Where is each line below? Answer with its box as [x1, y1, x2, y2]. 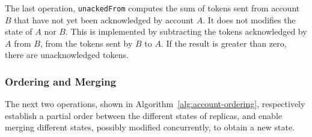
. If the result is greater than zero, [161, 36, 287, 49]
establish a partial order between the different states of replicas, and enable [5, 109, 283, 121]
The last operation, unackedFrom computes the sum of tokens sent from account [5, 2, 300, 14]
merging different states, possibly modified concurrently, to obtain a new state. [5, 121, 295, 133]
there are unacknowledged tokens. [5, 48, 129, 61]
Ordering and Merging [5, 74, 117, 89]
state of [5, 25, 32, 38]
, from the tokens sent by [40, 36, 133, 49]
